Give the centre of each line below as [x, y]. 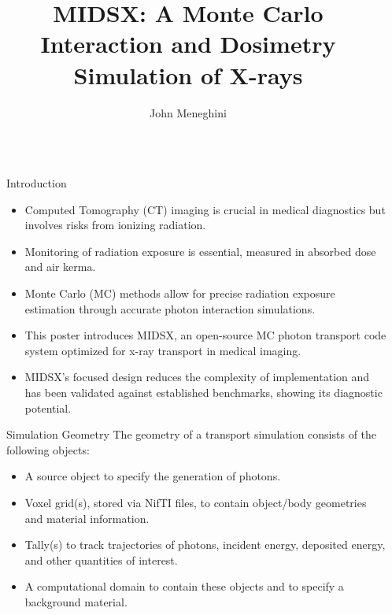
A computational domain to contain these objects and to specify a [184, 586]
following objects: [48, 449]
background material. [76, 601]
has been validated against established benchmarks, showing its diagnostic [203, 393]
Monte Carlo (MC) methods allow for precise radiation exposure [180, 293]
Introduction [37, 183]
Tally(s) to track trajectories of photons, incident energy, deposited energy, [205, 545]
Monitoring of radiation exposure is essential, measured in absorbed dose [200, 251]
